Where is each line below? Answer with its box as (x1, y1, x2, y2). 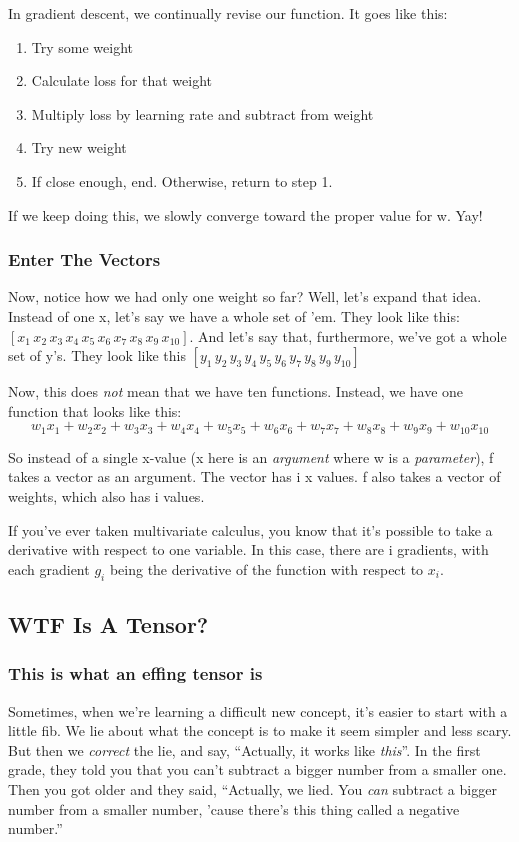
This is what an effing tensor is (8, 661, 263, 686)
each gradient (8, 558, 90, 579)
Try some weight (31, 36, 134, 57)
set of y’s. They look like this (8, 345, 186, 366)
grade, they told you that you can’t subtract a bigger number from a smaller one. (8, 759, 507, 780)
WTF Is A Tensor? (8, 608, 209, 639)
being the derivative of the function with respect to (109, 558, 424, 579)
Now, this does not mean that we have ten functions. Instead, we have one (8, 381, 464, 402)
